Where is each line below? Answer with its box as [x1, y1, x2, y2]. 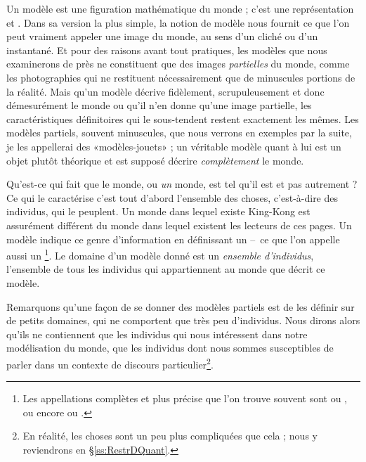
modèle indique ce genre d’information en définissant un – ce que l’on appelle [6, 231, 340, 246]
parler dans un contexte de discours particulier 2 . [6, 354, 214, 371]
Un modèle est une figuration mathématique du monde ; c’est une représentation [6, 1, 354, 15]
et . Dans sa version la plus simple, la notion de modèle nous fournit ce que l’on [6, 15, 350, 30]
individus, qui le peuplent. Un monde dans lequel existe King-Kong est [6, 204, 311, 219]
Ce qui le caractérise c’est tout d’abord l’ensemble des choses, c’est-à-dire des [6, 190, 339, 205]
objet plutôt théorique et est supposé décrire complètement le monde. [6, 153, 304, 167]
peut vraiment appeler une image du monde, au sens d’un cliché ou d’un [6, 29, 318, 44]
